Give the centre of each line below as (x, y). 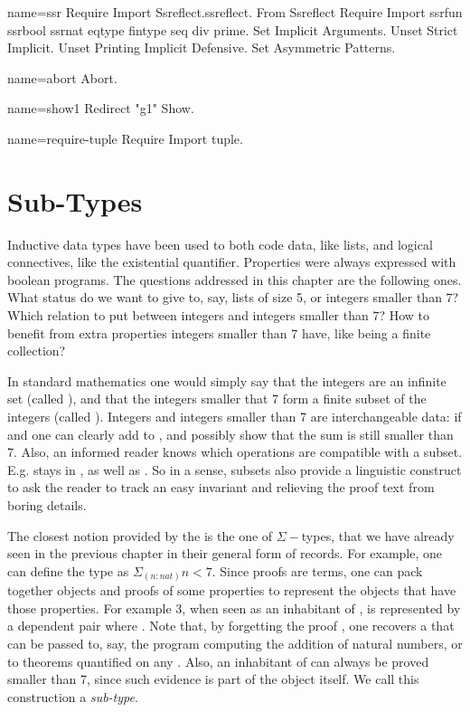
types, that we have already (378, 535)
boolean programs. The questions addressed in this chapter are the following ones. (235, 279)
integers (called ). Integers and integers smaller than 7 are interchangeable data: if (235, 417)
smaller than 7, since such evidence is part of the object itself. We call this (213, 679)
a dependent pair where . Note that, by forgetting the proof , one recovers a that (231, 626)
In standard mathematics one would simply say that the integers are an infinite (227, 380)
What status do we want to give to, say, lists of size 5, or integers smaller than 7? (233, 297)
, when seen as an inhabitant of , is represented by (321, 608)
